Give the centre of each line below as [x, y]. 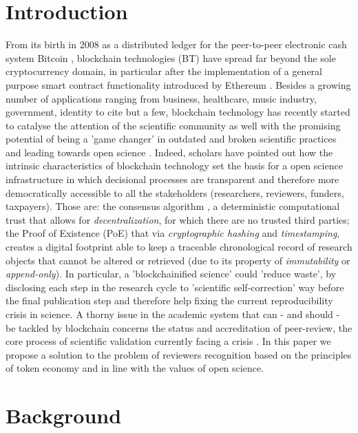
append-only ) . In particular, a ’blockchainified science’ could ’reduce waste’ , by [171, 274]
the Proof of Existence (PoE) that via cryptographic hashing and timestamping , [173, 233]
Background [64, 415]
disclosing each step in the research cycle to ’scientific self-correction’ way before [175, 287]
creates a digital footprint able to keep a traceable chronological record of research [179, 247]
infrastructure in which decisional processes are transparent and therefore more [172, 179]
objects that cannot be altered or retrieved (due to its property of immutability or [178, 260]
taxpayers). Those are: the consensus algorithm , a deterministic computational [173, 206]
